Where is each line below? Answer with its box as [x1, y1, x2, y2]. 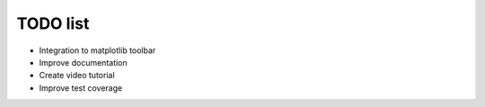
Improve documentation [39, 57, 128, 67]
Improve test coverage [39, 82, 123, 94]
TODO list [16, 13, 90, 33]
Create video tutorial [39, 70, 116, 81]
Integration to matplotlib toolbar [39, 45, 156, 56]
